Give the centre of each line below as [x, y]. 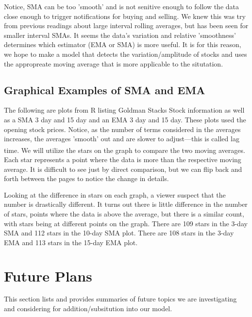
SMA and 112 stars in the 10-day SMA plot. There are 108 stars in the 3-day [119, 233]
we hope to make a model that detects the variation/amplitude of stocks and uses [126, 54]
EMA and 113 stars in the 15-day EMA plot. [71, 242]
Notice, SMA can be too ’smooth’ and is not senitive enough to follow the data [122, 6]
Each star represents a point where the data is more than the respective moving [123, 159]
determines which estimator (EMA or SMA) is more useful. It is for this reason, [123, 44]
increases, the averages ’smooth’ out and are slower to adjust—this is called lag [122, 139]
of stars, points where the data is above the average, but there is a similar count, [124, 213]
